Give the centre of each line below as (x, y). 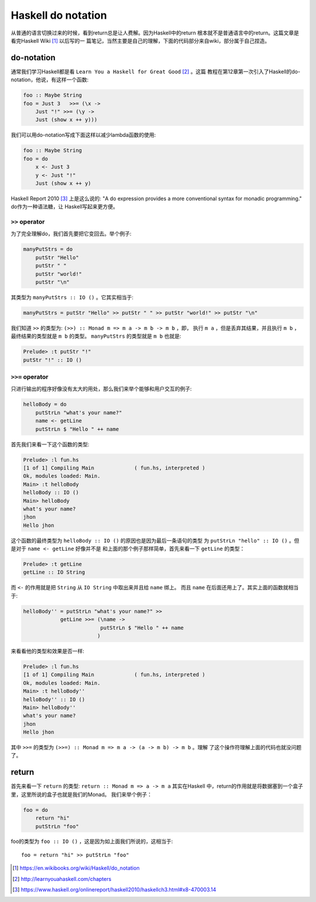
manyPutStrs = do (48, 249)
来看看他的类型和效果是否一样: (48, 651)
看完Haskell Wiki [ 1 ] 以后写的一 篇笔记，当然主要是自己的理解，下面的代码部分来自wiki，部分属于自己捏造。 (140, 40)
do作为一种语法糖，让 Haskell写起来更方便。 (64, 207)
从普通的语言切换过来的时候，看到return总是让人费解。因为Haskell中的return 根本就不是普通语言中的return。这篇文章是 (155, 33)
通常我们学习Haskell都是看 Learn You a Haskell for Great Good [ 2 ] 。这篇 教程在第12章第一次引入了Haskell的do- (156, 71)
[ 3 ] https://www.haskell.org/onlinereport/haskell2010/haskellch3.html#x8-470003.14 (114, 890)
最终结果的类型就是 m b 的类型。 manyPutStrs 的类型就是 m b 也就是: (96, 336)
